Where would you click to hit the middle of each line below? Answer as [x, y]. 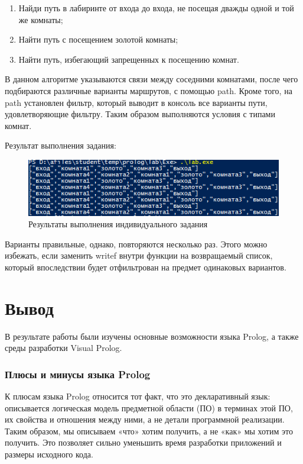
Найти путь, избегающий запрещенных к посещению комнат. [129, 59]
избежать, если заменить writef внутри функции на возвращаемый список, [139, 255]
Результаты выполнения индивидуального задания [118, 224]
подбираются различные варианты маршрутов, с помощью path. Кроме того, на [149, 90]
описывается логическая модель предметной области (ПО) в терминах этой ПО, [149, 407]
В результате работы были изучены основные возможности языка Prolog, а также [152, 336]
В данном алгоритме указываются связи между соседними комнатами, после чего [151, 79]
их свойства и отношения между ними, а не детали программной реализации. [145, 419]
